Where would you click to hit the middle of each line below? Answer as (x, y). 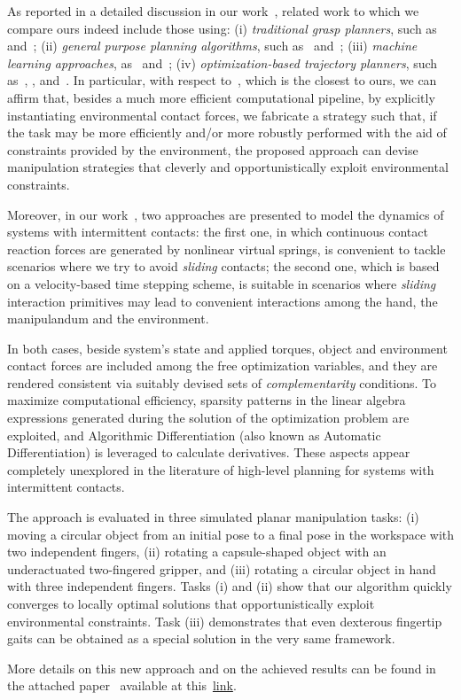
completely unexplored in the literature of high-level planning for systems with (221, 469)
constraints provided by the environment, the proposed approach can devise (213, 149)
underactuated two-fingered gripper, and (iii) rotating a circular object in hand (222, 568)
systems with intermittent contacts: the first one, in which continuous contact (218, 232)
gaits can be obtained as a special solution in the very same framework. (201, 638)
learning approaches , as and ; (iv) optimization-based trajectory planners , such (223, 62)
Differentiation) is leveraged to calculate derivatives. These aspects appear (209, 452)
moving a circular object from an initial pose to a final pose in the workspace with (230, 534)
